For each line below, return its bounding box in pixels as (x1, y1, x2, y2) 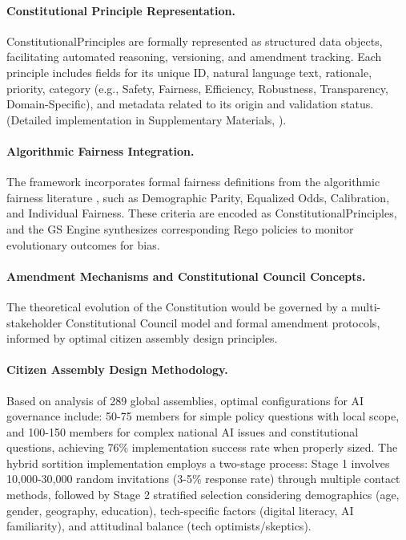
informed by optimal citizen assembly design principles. (6, 330, 278, 347)
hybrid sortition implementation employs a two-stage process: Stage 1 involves (6, 454, 390, 471)
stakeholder (6, 314, 62, 331)
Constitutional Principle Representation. (6, 2, 236, 18)
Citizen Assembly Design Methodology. (6, 361, 228, 378)
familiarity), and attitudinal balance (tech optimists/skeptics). (6, 518, 312, 534)
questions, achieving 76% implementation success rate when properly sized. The (6, 439, 398, 456)
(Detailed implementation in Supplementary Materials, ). (6, 111, 287, 128)
